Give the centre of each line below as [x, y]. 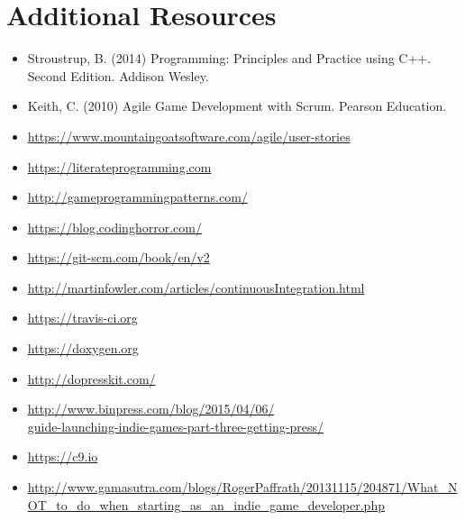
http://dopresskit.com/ [91, 378]
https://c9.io [63, 456]
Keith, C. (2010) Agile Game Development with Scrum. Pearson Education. [237, 106]
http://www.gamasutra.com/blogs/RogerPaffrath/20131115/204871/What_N [242, 487]
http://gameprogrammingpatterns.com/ [137, 197]
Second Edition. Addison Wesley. [118, 75]
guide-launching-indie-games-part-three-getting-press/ [175, 426]
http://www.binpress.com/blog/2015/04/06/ [151, 409]
